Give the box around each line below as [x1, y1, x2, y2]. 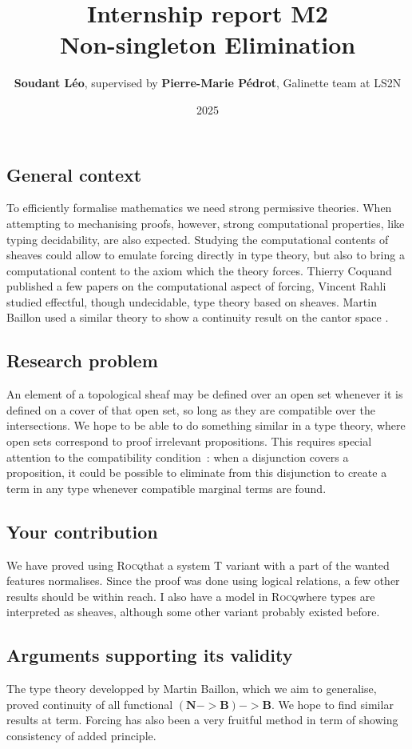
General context [6, 162, 142, 186]
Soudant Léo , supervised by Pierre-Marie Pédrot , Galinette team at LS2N [14, 74, 402, 91]
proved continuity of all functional [6, 695, 173, 712]
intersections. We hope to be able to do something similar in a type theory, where [6, 417, 406, 434]
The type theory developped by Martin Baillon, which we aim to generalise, [6, 680, 377, 697]
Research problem [6, 348, 158, 373]
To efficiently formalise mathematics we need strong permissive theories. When [6, 199, 392, 216]
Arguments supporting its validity [6, 643, 293, 667]
